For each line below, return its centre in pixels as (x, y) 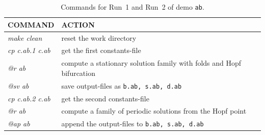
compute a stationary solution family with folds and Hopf (151, 63)
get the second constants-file (105, 98)
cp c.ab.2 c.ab (29, 98)
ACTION (78, 24)
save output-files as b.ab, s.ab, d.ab (122, 85)
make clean (25, 37)
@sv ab (18, 85)
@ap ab (19, 124)
